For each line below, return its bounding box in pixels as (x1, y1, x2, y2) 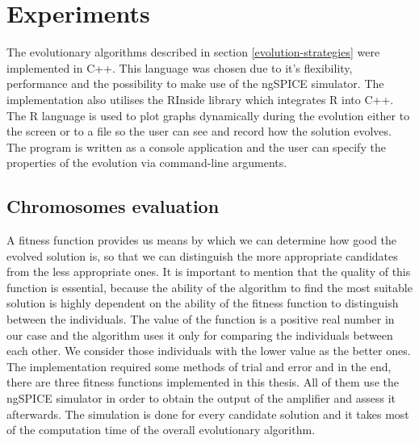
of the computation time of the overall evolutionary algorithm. (6, 421, 316, 438)
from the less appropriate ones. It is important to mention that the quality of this (6, 263, 411, 280)
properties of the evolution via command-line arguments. (6, 154, 287, 171)
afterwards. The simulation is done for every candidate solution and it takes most (6, 405, 409, 422)
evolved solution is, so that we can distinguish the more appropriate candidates (6, 247, 398, 264)
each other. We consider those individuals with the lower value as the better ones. (6, 342, 411, 359)
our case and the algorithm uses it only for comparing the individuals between (6, 326, 393, 343)
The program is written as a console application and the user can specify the (6, 138, 386, 155)
